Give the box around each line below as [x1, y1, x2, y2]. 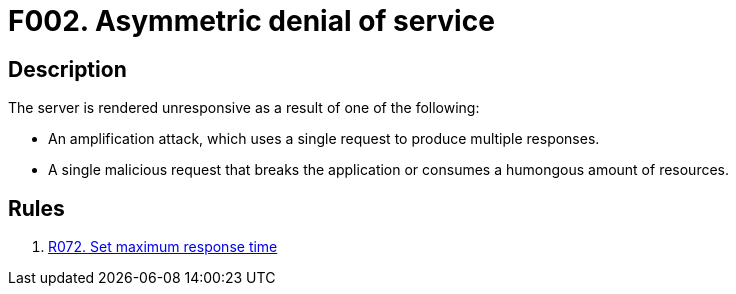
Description [8, 56, 127, 82]
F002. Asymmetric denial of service [8, 4, 495, 38]
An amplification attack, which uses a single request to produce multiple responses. [48, 130, 600, 148]
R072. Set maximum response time [48, 238, 278, 256]
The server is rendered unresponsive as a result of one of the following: [8, 99, 480, 117]
